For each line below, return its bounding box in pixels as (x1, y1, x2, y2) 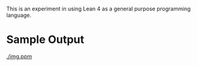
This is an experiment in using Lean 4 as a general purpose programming (6, 5, 191, 12)
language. (6, 12, 32, 19)
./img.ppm (6, 53, 32, 60)
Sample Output (6, 33, 84, 47)
